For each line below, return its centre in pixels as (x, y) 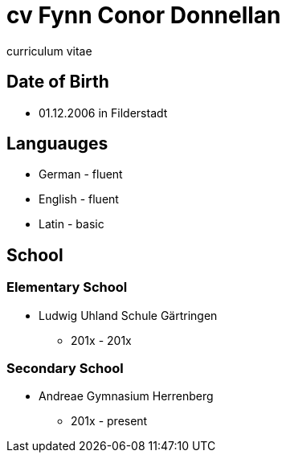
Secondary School (65, 369)
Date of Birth (58, 82)
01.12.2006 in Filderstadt (103, 113)
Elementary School (67, 287)
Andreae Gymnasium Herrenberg (126, 396)
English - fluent (79, 199)
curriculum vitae (49, 51)
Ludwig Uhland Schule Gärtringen (128, 315)
